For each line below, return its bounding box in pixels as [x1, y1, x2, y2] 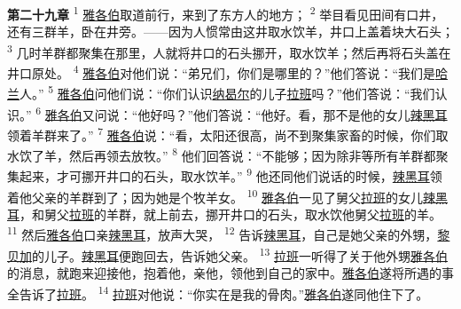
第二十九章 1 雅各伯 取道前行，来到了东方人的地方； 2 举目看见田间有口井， [7, 3, 444, 23]
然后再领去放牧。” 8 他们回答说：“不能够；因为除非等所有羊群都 [68, 144, 436, 164]
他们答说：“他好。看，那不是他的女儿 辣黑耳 [193, 105, 448, 123]
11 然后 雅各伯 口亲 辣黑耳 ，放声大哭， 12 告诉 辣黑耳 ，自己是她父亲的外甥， [7, 223, 438, 244]
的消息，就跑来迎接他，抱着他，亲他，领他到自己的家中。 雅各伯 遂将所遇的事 [7, 263, 454, 281]
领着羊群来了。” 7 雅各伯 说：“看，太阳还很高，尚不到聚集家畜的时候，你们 [7, 123, 436, 144]
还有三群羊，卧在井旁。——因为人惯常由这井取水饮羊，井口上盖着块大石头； [7, 22, 454, 41]
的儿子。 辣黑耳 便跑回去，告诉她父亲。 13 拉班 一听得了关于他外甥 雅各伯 [32, 243, 449, 265]
